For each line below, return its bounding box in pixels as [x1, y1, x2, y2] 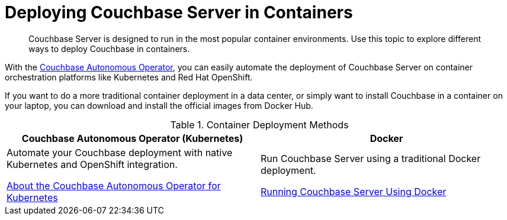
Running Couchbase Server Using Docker [261, 185, 447, 198]
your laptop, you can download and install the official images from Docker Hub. [5, 100, 313, 111]
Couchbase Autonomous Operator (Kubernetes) [21, 132, 243, 144]
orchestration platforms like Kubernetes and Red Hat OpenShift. [5, 72, 253, 82]
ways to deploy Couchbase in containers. [28, 43, 190, 54]
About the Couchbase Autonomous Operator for [7, 179, 221, 192]
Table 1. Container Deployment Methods [170, 118, 349, 131]
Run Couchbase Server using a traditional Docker [261, 152, 481, 164]
